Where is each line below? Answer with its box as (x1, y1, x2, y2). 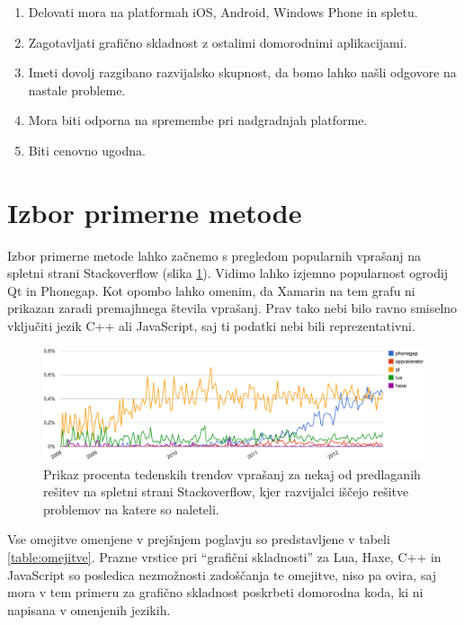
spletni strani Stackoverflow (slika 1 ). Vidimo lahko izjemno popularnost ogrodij (7, 263, 449, 282)
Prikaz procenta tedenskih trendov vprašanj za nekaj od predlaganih (43, 464, 421, 483)
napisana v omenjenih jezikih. (7, 600, 171, 619)
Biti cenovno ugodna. (28, 140, 146, 159)
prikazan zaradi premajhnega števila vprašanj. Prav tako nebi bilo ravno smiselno (7, 299, 458, 317)
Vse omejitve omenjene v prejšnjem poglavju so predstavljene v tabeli (7, 530, 390, 549)
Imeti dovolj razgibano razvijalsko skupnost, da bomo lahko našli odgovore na (28, 63, 457, 82)
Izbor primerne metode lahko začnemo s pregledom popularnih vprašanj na (7, 246, 422, 264)
